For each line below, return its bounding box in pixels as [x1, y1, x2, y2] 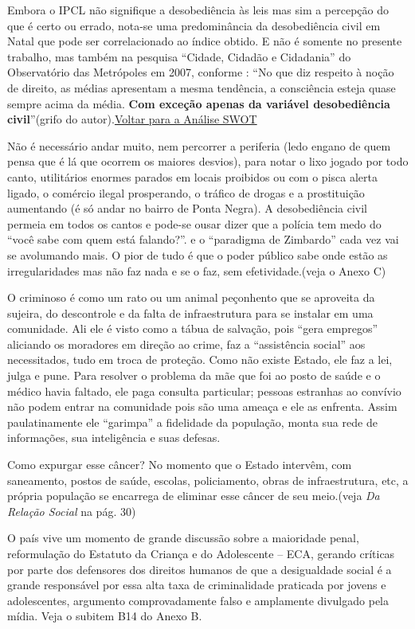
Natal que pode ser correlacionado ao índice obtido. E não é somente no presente [7, 33, 402, 49]
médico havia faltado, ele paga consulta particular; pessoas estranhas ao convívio [7, 382, 401, 399]
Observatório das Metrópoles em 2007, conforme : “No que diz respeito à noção [7, 64, 394, 80]
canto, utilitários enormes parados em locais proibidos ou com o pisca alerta [7, 168, 378, 185]
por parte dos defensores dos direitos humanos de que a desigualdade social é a [7, 561, 392, 577]
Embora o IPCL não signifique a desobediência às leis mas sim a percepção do [7, 2, 390, 18]
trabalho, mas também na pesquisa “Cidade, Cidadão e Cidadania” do [7, 48, 351, 64]
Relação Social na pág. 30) [7, 502, 136, 519]
